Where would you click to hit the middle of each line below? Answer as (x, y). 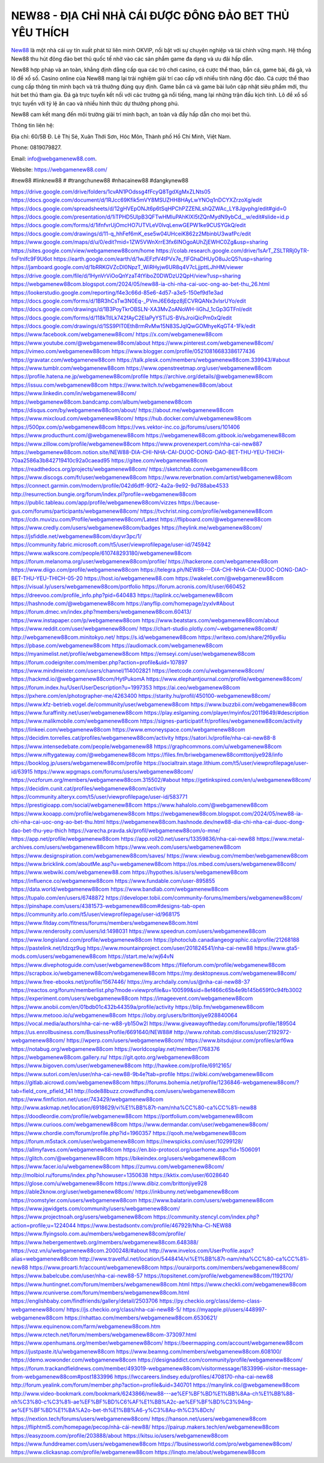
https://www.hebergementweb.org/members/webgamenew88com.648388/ (105, 1242)
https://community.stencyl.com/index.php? (206, 1217)
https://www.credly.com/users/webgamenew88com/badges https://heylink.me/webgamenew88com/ (136, 528)
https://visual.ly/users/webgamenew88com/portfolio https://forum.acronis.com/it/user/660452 (128, 587)
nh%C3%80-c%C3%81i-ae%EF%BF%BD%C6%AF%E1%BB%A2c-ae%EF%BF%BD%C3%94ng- (132, 1402)
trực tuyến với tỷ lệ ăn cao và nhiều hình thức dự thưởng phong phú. (95, 103)
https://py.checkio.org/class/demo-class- (211, 1301)
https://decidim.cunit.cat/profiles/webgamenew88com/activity (88, 788)
